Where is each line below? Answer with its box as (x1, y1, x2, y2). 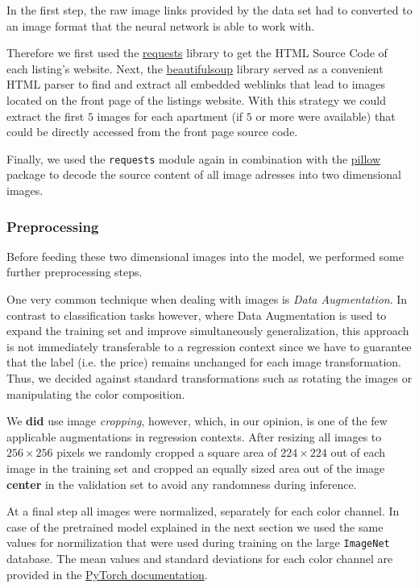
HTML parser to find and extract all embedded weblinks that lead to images (6, 76, 385, 93)
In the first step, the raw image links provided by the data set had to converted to (6, 2, 413, 18)
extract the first (6, 107, 85, 124)
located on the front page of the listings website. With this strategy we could (6, 91, 387, 108)
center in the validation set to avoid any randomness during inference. (6, 475, 357, 492)
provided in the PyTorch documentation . (6, 565, 208, 582)
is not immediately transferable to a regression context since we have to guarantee (6, 337, 412, 354)
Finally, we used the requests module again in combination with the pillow (6, 150, 380, 167)
